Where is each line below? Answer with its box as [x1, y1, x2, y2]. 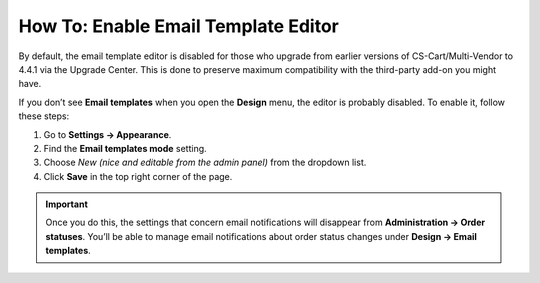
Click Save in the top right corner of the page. [43, 170, 233, 182]
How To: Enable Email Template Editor [18, 15, 339, 37]
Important [45, 198, 89, 210]
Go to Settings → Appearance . [43, 128, 172, 140]
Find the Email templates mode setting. [43, 142, 207, 154]
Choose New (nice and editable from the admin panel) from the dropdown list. [43, 156, 367, 169]
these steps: [18, 110, 70, 122]
